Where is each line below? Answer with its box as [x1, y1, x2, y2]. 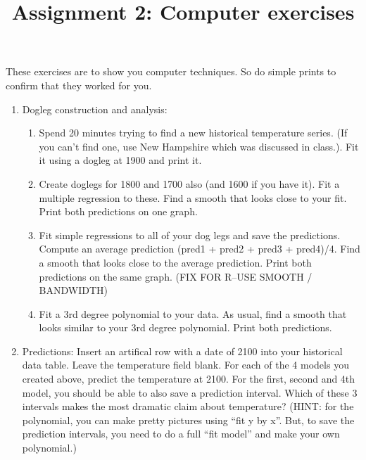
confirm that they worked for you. [6, 77, 152, 92]
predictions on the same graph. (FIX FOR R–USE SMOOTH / [39, 269, 313, 283]
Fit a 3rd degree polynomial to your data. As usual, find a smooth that [39, 306, 347, 321]
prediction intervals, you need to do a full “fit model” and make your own [22, 426, 340, 441]
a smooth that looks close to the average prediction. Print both [39, 255, 312, 269]
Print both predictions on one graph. [39, 204, 198, 219]
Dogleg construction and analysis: [22, 101, 168, 116]
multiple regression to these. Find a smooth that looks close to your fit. [39, 190, 347, 205]
